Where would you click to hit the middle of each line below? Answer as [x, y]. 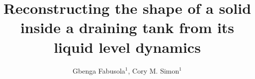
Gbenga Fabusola [99, 70]
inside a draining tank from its [127, 27]
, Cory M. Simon [154, 70]
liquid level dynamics [127, 47]
